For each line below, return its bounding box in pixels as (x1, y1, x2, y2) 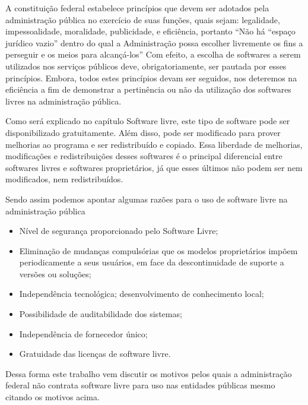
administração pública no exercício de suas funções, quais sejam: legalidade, (5, 13, 280, 26)
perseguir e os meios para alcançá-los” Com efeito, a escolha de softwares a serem (5, 48, 301, 61)
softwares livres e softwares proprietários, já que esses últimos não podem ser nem (5, 161, 303, 173)
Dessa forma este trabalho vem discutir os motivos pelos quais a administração (5, 367, 292, 379)
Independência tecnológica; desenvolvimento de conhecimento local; (19, 287, 264, 300)
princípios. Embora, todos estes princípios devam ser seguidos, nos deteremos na (5, 71, 297, 84)
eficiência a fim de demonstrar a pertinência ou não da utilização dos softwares (5, 83, 291, 96)
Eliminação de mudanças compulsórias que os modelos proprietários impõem (19, 244, 298, 257)
